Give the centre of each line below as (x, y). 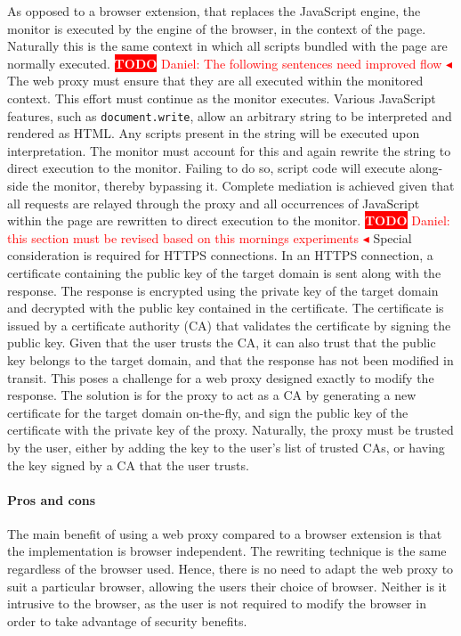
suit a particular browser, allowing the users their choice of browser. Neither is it (227, 586)
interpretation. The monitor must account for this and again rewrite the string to (229, 150)
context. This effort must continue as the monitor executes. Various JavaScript (222, 98)
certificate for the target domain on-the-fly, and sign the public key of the (208, 412)
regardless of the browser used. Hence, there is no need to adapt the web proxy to (230, 569)
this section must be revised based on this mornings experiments (183, 237)
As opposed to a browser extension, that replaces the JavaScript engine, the (214, 11)
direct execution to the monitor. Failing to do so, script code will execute (206, 168)
